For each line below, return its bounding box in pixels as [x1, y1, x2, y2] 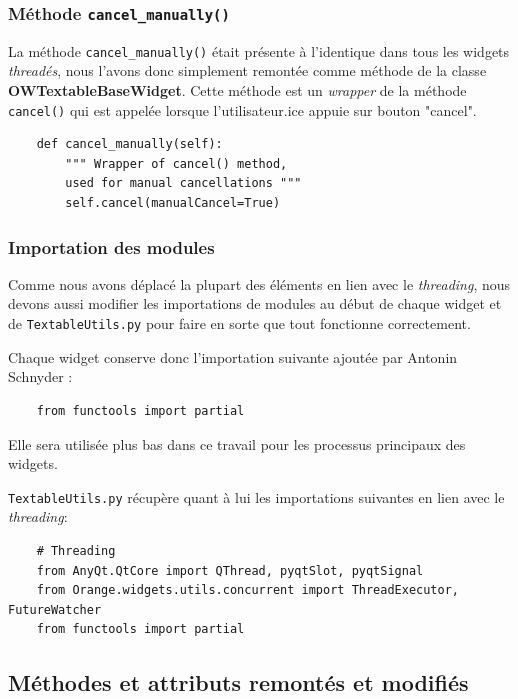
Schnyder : [8, 366, 73, 387]
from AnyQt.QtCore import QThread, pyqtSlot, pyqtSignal [36, 563, 424, 578]
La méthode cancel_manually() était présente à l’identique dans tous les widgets [8, 40, 510, 61]
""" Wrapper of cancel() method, [65, 156, 288, 171]
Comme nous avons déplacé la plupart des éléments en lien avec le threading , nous [8, 273, 511, 294]
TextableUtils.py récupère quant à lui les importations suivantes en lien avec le [8, 486, 505, 507]
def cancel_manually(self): [36, 137, 223, 152]
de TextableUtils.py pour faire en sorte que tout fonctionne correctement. [8, 313, 471, 334]
